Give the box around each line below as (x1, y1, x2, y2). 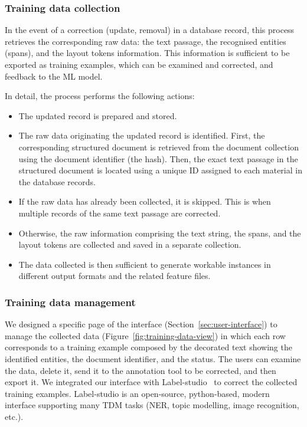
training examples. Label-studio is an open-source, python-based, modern (5, 387, 270, 399)
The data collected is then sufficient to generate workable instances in (18, 258, 271, 270)
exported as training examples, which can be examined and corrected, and (5, 58, 273, 70)
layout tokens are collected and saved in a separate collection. (18, 238, 241, 251)
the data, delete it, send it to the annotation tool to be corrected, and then (5, 364, 276, 376)
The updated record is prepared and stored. (18, 109, 177, 121)
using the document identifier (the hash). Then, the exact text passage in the (18, 152, 298, 165)
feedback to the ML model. (5, 70, 103, 82)
